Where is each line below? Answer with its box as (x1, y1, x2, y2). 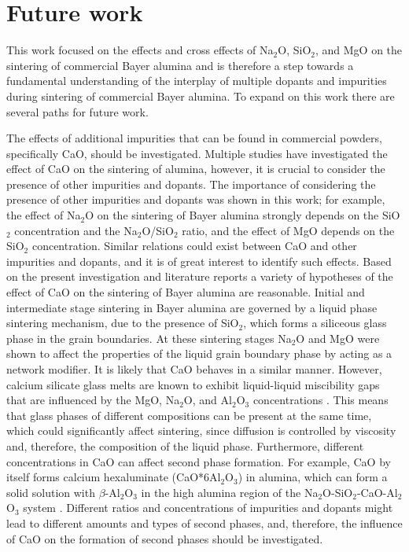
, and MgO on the (315, 42, 403, 58)
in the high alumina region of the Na (141, 484, 319, 500)
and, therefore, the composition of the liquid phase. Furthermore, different (6, 437, 364, 454)
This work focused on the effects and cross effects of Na (6, 42, 274, 58)
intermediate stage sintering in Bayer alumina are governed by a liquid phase (6, 299, 378, 315)
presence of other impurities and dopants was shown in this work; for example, (6, 191, 385, 208)
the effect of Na (6, 207, 81, 223)
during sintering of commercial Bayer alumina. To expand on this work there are (6, 87, 395, 104)
